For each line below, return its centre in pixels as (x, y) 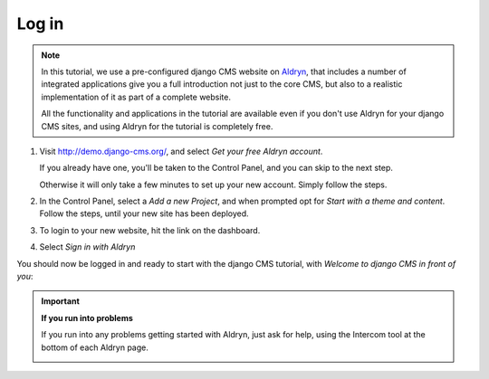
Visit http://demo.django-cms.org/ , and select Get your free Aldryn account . (181, 151)
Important (61, 301)
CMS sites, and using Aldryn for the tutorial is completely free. (157, 126)
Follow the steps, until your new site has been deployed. (144, 213)
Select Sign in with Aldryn (87, 247)
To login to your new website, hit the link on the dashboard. (150, 230)
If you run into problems (87, 317)
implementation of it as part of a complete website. (136, 97)
